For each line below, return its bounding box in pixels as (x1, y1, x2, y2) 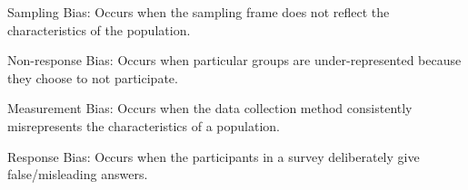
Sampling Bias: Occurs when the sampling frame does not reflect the (7, 3, 390, 21)
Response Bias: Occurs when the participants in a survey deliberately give (7, 147, 420, 166)
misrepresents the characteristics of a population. (7, 116, 280, 135)
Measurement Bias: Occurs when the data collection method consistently (7, 99, 413, 118)
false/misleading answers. (7, 165, 148, 184)
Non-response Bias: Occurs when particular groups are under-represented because (7, 51, 462, 70)
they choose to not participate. (7, 68, 178, 87)
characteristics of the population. (7, 20, 191, 39)
